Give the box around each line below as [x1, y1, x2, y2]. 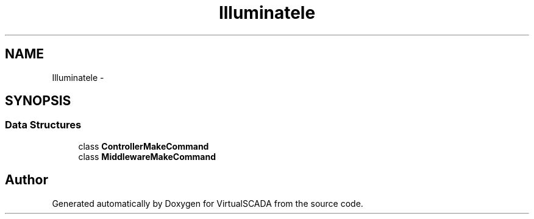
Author [5, 172, 48, 188]
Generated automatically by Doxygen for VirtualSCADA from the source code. [52, 198, 363, 209]
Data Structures [5, 119, 82, 131]
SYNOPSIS [5, 93, 71, 109]
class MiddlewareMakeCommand [78, 151, 216, 162]
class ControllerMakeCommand [78, 141, 209, 151]
